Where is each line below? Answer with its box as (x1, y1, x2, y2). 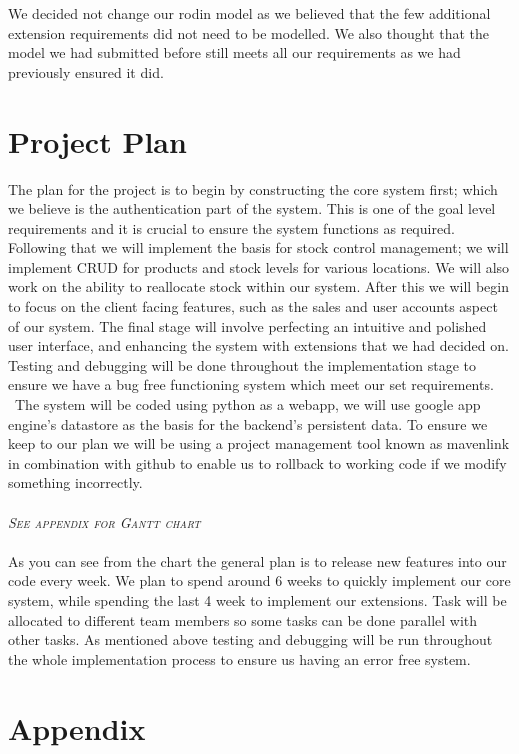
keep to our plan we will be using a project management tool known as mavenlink (8, 433, 510, 454)
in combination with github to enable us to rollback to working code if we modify (8, 452, 507, 473)
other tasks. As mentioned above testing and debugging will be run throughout (8, 629, 493, 650)
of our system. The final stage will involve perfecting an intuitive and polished (8, 315, 487, 336)
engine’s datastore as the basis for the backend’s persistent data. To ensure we (8, 413, 488, 434)
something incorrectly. (8, 472, 143, 493)
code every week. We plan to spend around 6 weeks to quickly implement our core (8, 570, 511, 591)
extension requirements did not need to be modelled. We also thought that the (8, 22, 489, 43)
